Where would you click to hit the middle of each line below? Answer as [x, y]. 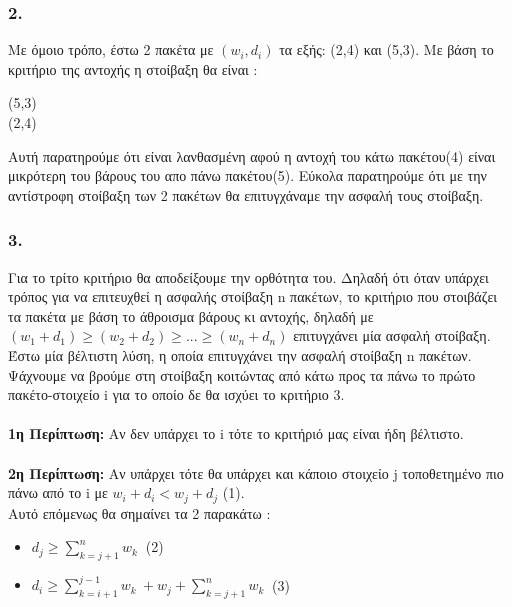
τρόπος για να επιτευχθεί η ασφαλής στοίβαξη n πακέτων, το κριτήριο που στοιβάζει [253, 296]
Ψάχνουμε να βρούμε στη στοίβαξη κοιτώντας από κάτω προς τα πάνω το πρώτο [242, 374]
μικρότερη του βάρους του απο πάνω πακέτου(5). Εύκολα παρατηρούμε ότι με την [247, 175]
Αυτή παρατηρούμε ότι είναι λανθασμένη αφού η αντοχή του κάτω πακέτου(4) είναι [252, 155]
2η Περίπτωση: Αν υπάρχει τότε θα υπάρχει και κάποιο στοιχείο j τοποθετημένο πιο [256, 472]
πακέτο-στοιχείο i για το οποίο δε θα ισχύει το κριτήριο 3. [176, 394]
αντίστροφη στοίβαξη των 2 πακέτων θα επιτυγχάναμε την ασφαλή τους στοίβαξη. [246, 194]
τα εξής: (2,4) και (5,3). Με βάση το [386, 49]
